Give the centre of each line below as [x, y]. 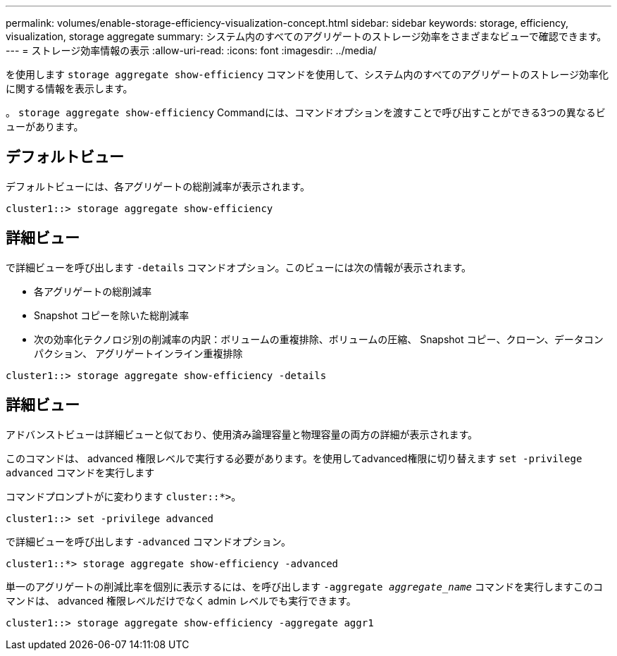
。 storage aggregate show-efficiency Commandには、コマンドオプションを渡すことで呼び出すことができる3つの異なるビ [306, 112]
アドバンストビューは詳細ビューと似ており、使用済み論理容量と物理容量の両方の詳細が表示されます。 [242, 434]
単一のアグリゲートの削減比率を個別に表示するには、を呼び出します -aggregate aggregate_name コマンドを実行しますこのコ [304, 586]
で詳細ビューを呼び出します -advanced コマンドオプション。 [148, 541]
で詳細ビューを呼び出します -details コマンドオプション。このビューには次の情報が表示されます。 [239, 267]
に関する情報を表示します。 [69, 88]
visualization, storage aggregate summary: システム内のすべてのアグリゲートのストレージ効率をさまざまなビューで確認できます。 [306, 36]
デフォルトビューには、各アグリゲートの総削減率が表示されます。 [158, 186]
